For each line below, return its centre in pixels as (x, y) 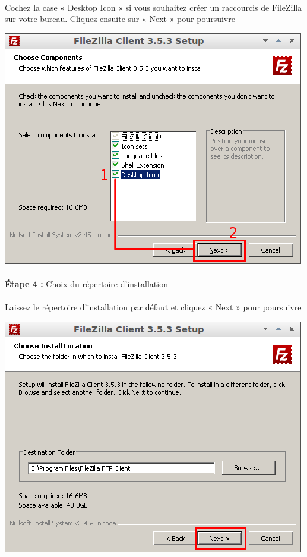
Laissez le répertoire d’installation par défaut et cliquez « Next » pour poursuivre (153, 307)
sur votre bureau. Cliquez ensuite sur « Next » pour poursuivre (120, 19)
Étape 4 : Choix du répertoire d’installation (86, 283)
